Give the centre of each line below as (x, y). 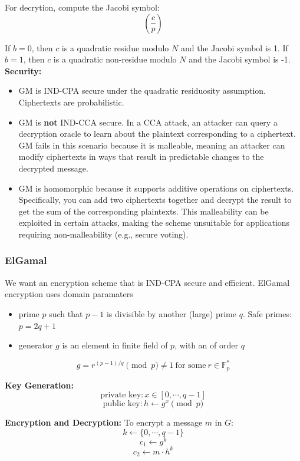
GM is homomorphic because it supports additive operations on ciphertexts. (156, 188)
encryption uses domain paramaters (69, 294)
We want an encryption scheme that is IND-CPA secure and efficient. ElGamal (147, 282)
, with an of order (206, 345)
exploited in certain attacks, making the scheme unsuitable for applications (154, 223)
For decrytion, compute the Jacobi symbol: (82, 7)
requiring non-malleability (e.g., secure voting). (103, 234)
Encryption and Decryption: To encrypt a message (104, 422)
